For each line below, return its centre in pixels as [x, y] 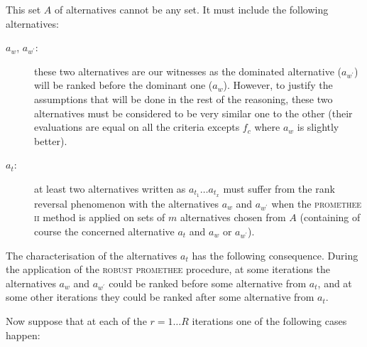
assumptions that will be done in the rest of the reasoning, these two [183, 98]
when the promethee [317, 203]
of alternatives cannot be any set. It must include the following [191, 9]
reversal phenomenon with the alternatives [127, 203]
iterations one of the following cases [269, 320]
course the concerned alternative [104, 231]
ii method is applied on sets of [100, 217]
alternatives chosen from [233, 217]
